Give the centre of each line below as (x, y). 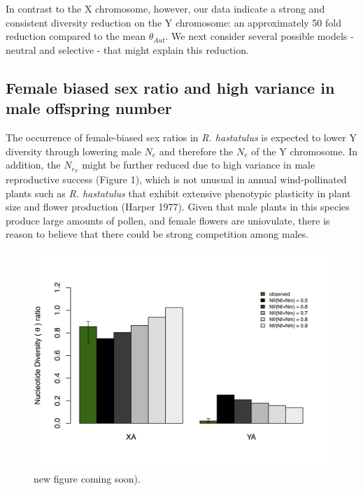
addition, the (33, 165)
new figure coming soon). (87, 479)
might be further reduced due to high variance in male (199, 165)
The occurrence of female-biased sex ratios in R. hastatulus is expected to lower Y (181, 137)
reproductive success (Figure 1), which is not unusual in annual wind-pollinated (176, 179)
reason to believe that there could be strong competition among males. (157, 234)
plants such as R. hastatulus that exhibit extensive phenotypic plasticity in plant (178, 193)
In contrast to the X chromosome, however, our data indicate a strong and (165, 8)
